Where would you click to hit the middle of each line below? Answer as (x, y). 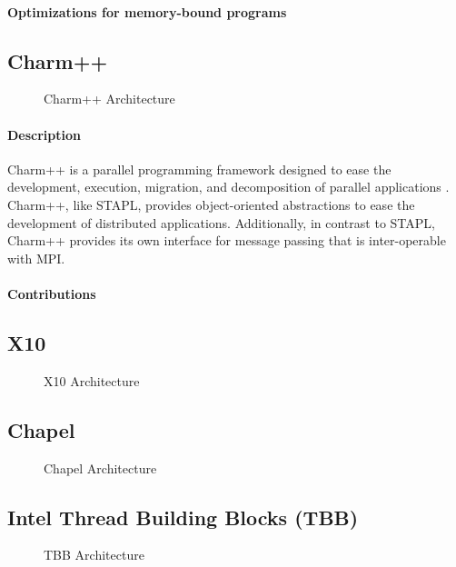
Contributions (52, 293)
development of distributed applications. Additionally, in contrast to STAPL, (221, 222)
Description (45, 134)
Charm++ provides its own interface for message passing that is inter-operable (227, 240)
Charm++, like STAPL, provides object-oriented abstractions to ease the (211, 204)
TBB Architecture (94, 555)
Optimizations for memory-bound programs (147, 11)
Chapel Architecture (100, 468)
